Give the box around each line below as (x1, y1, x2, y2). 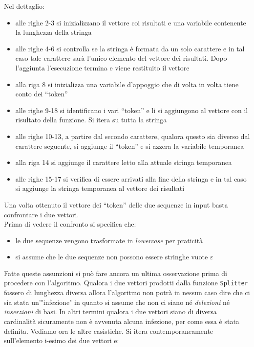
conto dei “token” (15, 89, 68, 99)
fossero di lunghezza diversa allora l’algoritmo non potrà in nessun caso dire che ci (4, 287, 250, 298)
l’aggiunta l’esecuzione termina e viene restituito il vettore (15, 62, 190, 72)
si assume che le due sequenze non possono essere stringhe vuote (15, 252, 208, 262)
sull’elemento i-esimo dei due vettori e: (4, 335, 119, 346)
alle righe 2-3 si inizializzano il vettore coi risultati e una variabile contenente (15, 17, 246, 27)
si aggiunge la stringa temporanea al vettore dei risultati (15, 183, 185, 193)
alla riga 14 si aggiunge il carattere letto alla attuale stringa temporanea (15, 157, 232, 167)
